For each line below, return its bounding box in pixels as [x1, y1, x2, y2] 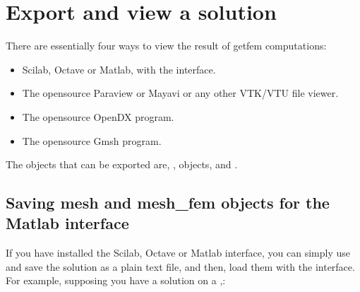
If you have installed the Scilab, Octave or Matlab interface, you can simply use [6, 245, 350, 260]
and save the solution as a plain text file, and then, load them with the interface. [6, 259, 355, 274]
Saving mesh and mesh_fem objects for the [6, 192, 330, 214]
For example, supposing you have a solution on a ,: [6, 273, 226, 288]
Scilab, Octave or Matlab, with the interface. [22, 62, 216, 76]
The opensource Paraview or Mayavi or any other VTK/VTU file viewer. [22, 86, 339, 100]
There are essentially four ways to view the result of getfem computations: [6, 38, 327, 53]
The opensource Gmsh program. [22, 133, 162, 148]
